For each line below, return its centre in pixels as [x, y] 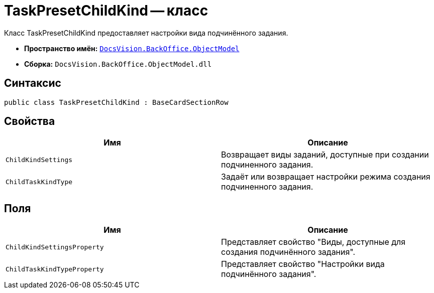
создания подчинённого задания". [288, 252]
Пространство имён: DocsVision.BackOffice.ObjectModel [132, 48]
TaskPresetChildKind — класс [106, 11]
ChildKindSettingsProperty [55, 247]
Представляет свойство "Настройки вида [303, 264]
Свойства [30, 121]
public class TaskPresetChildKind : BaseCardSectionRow [116, 102]
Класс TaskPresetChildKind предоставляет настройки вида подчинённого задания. [146, 33]
